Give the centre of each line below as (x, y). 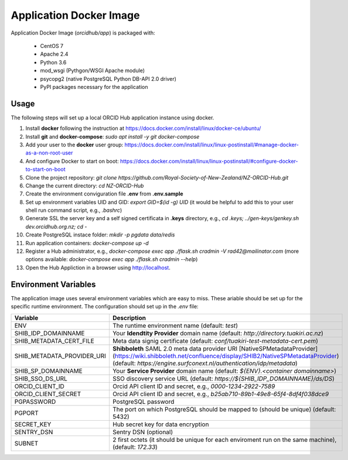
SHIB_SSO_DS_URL (41, 379)
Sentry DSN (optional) (143, 432)
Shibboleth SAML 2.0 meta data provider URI (175, 348)
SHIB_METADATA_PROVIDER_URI (60, 356)
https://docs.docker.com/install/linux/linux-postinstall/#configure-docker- (209, 161)
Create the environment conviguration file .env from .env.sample (105, 194)
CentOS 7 (52, 46)
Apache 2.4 (54, 54)
